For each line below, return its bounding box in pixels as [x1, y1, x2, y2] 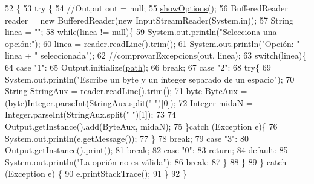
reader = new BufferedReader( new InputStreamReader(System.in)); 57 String [5, 13, 293, 26]
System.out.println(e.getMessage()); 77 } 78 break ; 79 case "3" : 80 [5, 132, 249, 144]
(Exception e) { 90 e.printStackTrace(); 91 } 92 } [5, 167, 187, 180]
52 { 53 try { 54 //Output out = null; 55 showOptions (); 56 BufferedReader [5, 2, 288, 14]
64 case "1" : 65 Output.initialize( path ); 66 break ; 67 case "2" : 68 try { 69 [5, 60, 271, 73]
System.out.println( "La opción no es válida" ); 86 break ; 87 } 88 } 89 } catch [5, 155, 287, 168]
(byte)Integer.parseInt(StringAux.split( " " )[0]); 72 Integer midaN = [5, 96, 253, 109]
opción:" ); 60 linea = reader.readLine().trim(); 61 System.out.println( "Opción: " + [5, 37, 310, 49]
